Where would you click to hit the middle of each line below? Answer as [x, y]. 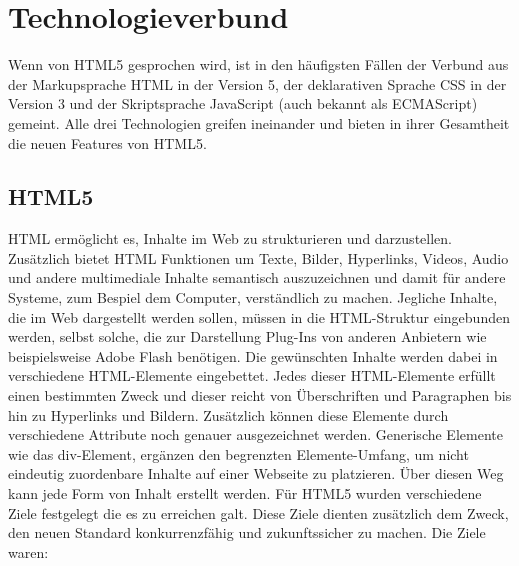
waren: [28, 551]
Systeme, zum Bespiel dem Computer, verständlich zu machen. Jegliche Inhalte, [253, 297]
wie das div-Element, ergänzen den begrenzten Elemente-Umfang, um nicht [238, 453]
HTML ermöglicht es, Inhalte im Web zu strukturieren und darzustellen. [230, 238]
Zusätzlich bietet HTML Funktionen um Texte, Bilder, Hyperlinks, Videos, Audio [258, 257]
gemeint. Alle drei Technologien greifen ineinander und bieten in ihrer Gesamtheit [259, 122]
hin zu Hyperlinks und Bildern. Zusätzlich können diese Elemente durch [228, 414]
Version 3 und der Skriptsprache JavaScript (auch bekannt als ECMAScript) [243, 103]
